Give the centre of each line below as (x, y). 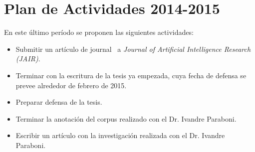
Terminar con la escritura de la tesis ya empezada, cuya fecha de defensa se (131, 75)
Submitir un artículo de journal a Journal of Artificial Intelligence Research (133, 49)
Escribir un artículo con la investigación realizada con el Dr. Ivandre (120, 135)
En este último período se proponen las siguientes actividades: (99, 32)
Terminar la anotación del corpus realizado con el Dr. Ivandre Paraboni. (126, 118)
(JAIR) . (28, 59)
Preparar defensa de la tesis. (59, 102)
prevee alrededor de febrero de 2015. (71, 85)
